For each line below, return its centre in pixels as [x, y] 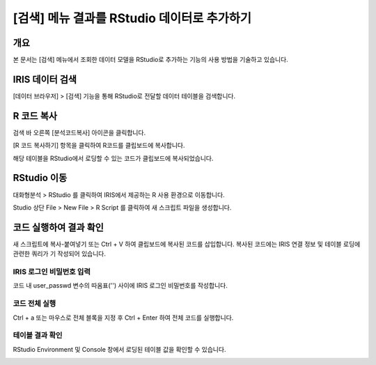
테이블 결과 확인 [38, 336]
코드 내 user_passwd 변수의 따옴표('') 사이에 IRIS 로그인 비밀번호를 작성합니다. [120, 286]
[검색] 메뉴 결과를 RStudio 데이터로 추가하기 [132, 18]
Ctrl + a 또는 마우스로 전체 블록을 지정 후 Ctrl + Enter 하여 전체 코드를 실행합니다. [123, 318]
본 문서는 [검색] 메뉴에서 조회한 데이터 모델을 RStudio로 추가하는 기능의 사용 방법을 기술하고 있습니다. [150, 60]
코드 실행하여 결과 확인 [58, 227]
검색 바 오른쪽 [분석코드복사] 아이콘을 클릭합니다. [79, 132]
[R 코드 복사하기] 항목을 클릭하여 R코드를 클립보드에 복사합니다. [99, 146]
